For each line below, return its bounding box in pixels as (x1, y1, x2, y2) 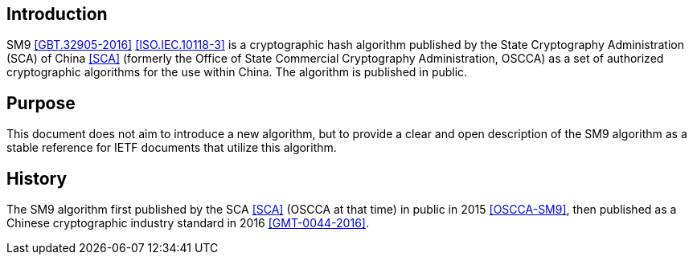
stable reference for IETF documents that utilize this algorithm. (6, 141, 337, 155)
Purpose (6, 92, 76, 113)
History (6, 168, 68, 189)
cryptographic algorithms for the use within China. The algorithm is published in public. (6, 65, 468, 80)
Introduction (6, 4, 108, 24)
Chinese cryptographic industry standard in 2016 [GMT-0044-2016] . (6, 216, 369, 230)
